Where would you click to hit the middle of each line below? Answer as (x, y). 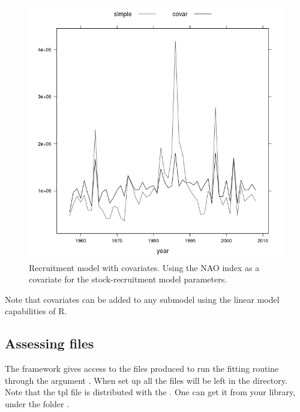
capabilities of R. (36, 311)
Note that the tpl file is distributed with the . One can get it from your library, (150, 392)
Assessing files (49, 343)
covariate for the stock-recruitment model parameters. (128, 279)
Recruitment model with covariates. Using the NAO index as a (144, 267)
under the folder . (37, 403)
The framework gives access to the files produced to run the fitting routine (142, 369)
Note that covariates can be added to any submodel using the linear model (142, 299)
